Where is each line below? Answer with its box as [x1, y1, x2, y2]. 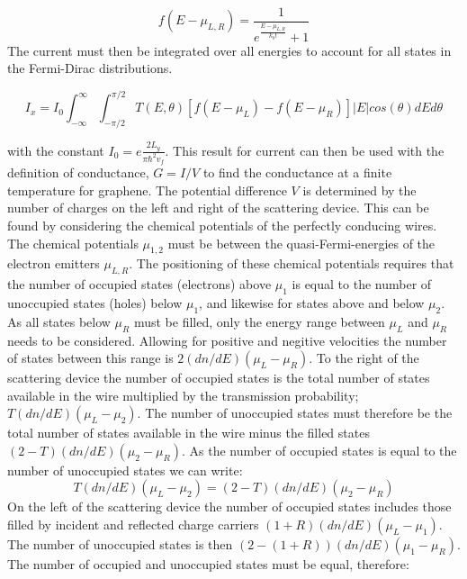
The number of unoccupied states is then [7, 535, 233, 554]
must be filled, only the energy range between [133, 312, 385, 330]
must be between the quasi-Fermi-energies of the [167, 233, 436, 252]
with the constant [7, 140, 104, 159]
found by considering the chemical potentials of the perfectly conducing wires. [7, 215, 437, 234]
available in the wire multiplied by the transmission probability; [7, 385, 359, 404]
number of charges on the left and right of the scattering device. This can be [7, 198, 429, 217]
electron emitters [7, 254, 100, 273]
